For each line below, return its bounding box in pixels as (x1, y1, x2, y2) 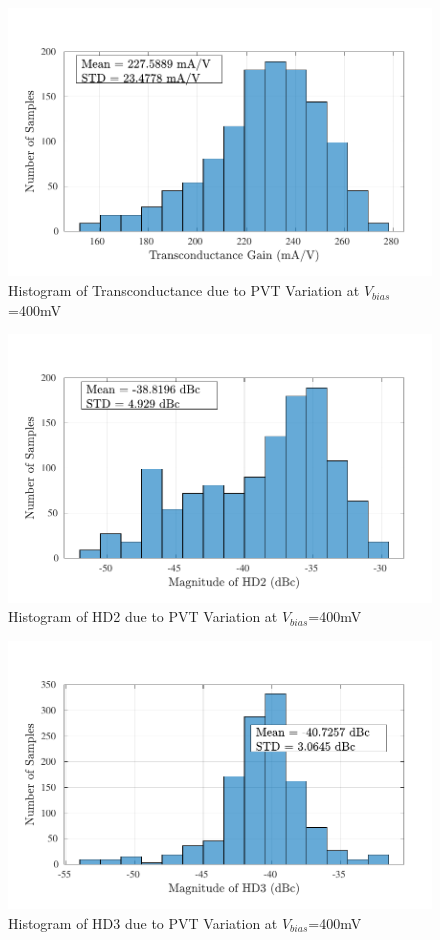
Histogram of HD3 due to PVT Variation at (8, 912, 278, 933)
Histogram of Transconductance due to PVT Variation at (8, 280, 360, 301)
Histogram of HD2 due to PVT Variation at (8, 606, 278, 627)
